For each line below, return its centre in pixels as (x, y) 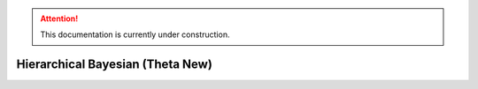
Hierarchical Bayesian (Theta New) (114, 65)
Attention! (59, 19)
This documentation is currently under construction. (135, 34)
